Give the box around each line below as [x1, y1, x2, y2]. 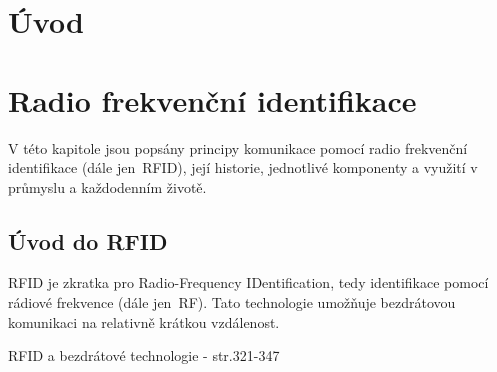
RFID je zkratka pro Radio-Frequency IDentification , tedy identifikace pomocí [8, 272, 489, 293]
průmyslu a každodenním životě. [8, 176, 207, 197]
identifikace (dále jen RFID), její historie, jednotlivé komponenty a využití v [8, 157, 478, 178]
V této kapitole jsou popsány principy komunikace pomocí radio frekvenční [8, 137, 468, 158]
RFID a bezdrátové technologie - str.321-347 [8, 345, 280, 366]
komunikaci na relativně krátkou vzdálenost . [8, 311, 280, 332]
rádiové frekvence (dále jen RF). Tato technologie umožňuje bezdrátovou [8, 292, 456, 313]
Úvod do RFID [8, 225, 168, 256]
